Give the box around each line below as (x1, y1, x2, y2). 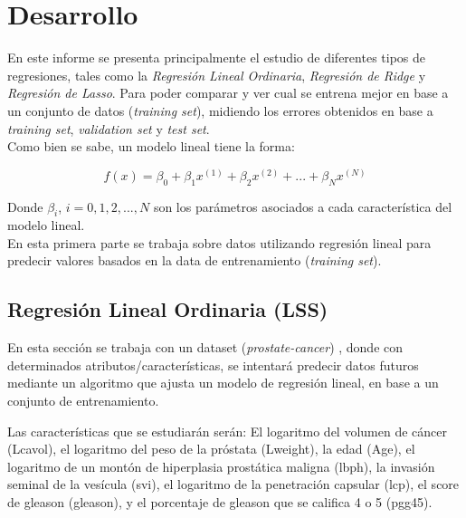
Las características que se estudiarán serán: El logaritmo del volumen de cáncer (7, 421, 447, 440)
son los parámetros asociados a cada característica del (153, 197, 452, 216)
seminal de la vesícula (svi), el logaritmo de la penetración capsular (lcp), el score (7, 475, 460, 494)
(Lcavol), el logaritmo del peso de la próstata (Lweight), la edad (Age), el (7, 439, 415, 458)
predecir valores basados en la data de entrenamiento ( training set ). (7, 251, 382, 270)
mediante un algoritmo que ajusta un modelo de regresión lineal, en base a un (7, 373, 439, 392)
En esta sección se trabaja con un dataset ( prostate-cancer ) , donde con (7, 338, 404, 357)
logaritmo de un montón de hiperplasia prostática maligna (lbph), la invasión (7, 456, 435, 475)
